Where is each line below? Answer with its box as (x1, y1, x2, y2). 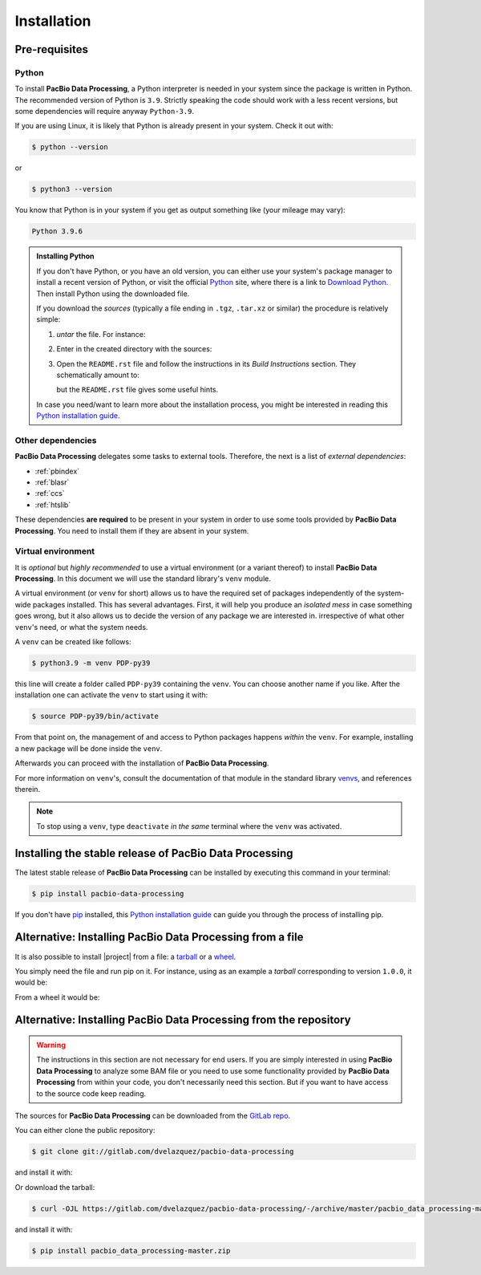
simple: (36, 315, 61, 324)
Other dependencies (14, 434, 97, 445)
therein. (14, 784, 40, 794)
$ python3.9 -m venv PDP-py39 (31, 659, 151, 668)
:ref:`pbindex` (34, 466, 80, 476)
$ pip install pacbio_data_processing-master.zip (31, 1246, 231, 1255)
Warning (36, 1040, 66, 1050)
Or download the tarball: (14, 1182, 95, 1192)
